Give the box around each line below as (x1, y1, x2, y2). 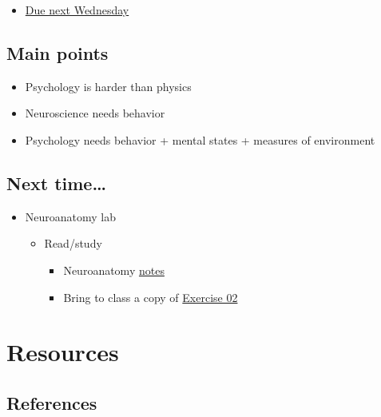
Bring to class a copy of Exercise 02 (63, 288, 238, 305)
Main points (6, 40, 109, 65)
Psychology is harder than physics (25, 77, 192, 94)
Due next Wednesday (25, 2, 129, 18)
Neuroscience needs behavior (25, 105, 165, 121)
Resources (6, 336, 119, 368)
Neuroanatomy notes (63, 261, 165, 278)
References (6, 390, 97, 415)
